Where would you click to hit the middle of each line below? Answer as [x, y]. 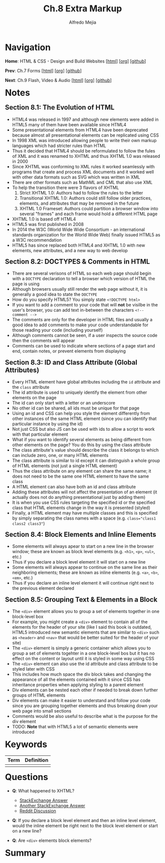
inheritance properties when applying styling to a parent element [78, 685]
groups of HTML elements [39, 695]
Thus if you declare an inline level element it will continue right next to [83, 583]
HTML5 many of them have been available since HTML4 [69, 124]
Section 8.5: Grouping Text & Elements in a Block [81, 599]
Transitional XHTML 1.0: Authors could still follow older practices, [86, 198]
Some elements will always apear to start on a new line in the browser [83, 546]
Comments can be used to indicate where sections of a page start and [84, 346]
